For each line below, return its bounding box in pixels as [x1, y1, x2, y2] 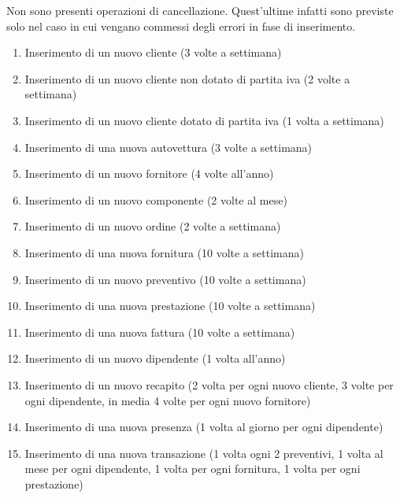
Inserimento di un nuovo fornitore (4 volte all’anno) [24, 165, 274, 182]
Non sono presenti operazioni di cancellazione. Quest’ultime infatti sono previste [6, 2, 394, 18]
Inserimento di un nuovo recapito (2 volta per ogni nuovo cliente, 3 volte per [24, 376, 394, 393]
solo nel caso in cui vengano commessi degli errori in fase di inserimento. [6, 17, 356, 34]
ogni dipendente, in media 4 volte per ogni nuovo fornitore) [24, 392, 311, 408]
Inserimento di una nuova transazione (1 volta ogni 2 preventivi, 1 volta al [24, 445, 383, 461]
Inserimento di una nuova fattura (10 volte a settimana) [24, 323, 295, 340]
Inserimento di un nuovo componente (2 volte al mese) [24, 191, 287, 208]
